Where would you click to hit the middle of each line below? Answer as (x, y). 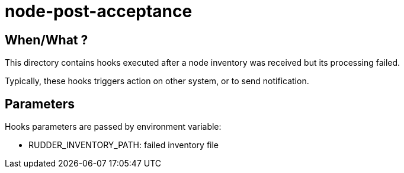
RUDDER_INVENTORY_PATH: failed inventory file (124, 145)
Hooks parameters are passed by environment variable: (113, 127)
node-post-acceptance (99, 11)
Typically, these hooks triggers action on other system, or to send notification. (157, 81)
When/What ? (47, 40)
